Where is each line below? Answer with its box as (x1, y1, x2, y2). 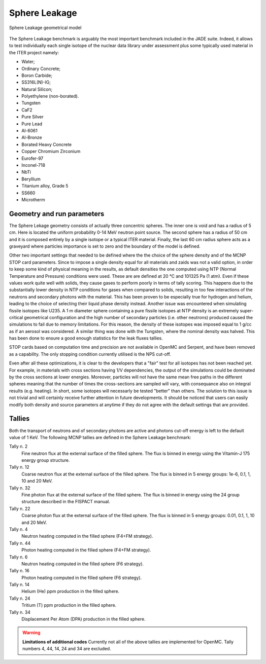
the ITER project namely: (9, 49, 59, 55)
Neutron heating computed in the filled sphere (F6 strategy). (21, 560, 144, 567)
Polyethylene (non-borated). (21, 93, 79, 99)
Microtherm (21, 196, 45, 202)
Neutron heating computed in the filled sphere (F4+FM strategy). (21, 533, 153, 539)
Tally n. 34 (9, 609, 31, 615)
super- (239, 307, 254, 313)
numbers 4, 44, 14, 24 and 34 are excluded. (22, 646, 111, 652)
